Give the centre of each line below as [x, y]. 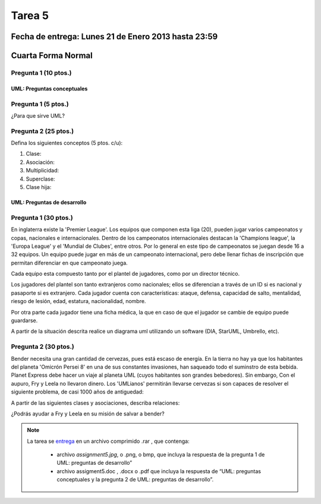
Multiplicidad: [43, 171]
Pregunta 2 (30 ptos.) [43, 346]
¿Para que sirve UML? [38, 115]
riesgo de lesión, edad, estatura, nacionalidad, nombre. [78, 301]
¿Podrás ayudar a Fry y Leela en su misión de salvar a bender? [88, 414]
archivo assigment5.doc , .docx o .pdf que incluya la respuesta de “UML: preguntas [159, 471]
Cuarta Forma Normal [52, 56]
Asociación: [40, 162]
